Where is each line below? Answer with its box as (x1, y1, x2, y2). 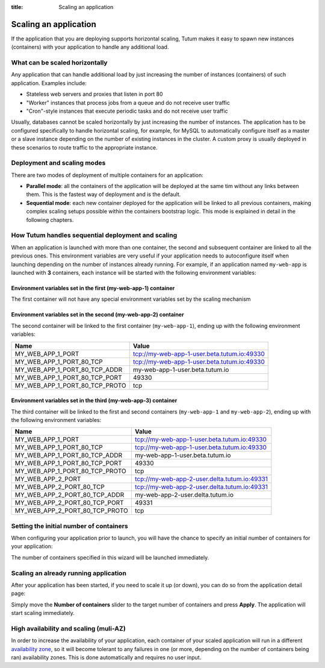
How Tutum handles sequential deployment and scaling (11, 231, 178, 239)
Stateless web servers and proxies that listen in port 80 (26, 90, 163, 98)
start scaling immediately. (11, 610, 75, 617)
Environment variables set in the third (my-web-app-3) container (11, 397, 178, 404)
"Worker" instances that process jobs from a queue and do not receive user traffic (26, 99, 231, 106)
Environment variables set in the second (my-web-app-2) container (11, 311, 184, 318)
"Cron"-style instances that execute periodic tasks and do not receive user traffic (26, 107, 228, 115)
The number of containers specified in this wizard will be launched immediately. (11, 553, 209, 561)
